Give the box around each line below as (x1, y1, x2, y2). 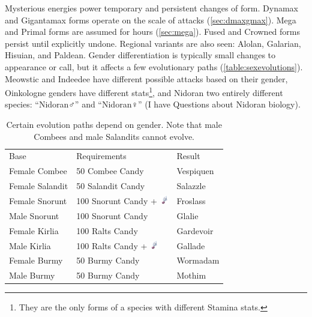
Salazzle (176, 180, 206, 192)
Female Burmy (9, 254, 63, 267)
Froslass (176, 194, 206, 207)
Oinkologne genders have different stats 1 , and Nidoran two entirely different (5, 85, 283, 98)
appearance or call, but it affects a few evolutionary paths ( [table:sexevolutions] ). (5, 60, 303, 73)
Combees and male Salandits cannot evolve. (34, 130, 195, 142)
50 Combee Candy (76, 165, 144, 177)
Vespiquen (176, 165, 214, 177)
